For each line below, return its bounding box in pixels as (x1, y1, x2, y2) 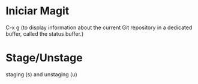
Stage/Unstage (5, 51, 83, 65)
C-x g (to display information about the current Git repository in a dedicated (5, 24, 193, 31)
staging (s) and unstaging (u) (5, 70, 77, 78)
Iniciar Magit (5, 4, 70, 18)
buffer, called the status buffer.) (5, 30, 84, 37)
